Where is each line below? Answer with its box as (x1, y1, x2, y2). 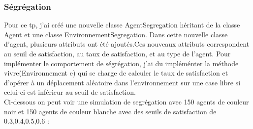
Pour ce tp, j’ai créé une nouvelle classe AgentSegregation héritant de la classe (4, 20, 240, 30)
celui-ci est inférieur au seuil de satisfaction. (4, 87, 136, 97)
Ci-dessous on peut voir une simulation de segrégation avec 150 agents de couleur (4, 96, 249, 106)
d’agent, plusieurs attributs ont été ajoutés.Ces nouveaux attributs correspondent (4, 39, 250, 49)
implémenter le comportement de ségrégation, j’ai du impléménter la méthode (4, 58, 239, 68)
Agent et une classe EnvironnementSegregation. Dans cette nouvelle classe (4, 29, 228, 39)
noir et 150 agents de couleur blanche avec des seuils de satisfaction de (4, 106, 217, 116)
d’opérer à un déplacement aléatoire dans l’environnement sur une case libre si (4, 77, 241, 87)
